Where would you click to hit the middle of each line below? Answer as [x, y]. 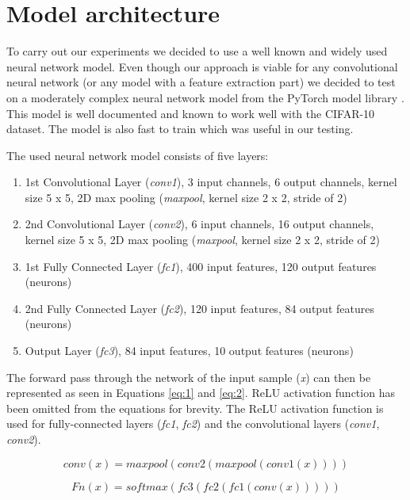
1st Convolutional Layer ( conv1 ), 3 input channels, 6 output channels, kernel [211, 182]
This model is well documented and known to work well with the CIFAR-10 [191, 113]
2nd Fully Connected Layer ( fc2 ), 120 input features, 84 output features [199, 308]
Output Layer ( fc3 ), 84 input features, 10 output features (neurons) [189, 351]
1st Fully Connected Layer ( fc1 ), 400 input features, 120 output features [201, 266]
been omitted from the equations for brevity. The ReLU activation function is [195, 408]
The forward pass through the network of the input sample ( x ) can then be [189, 377]
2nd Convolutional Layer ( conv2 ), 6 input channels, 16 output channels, [199, 224]
